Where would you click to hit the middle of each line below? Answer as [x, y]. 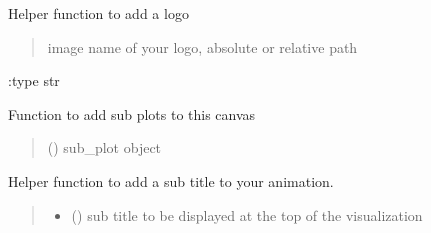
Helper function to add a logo [98, 13]
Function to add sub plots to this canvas [132, 113]
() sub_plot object [104, 147]
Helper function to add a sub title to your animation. [171, 180]
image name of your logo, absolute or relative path [202, 46]
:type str [34, 80]
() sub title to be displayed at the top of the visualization [247, 214]
